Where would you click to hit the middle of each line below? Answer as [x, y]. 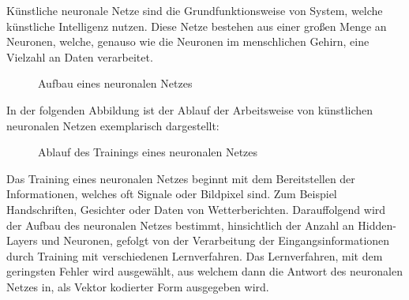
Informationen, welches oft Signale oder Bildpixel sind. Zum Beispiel [172, 194]
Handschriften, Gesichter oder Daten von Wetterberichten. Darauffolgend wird [196, 209]
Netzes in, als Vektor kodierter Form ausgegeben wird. [138, 286]
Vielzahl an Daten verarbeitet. [80, 56]
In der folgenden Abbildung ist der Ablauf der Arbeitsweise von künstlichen [190, 109]
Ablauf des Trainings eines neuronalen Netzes [148, 152]
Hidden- [377, 225]
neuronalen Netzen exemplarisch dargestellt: [113, 125]
